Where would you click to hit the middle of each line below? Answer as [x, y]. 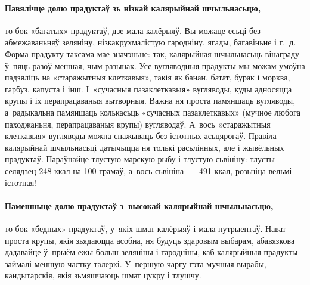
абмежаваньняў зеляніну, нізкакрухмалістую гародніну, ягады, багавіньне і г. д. [151, 42]
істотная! [21, 182]
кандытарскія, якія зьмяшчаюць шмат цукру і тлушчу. [103, 275]
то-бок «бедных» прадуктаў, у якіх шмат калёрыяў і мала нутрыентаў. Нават [145, 228]
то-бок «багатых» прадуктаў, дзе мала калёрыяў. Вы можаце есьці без [133, 30]
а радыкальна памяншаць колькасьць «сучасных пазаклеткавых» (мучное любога [153, 112]
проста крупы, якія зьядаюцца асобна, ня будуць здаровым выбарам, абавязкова [150, 240]
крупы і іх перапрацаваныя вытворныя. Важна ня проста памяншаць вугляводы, [150, 100]
